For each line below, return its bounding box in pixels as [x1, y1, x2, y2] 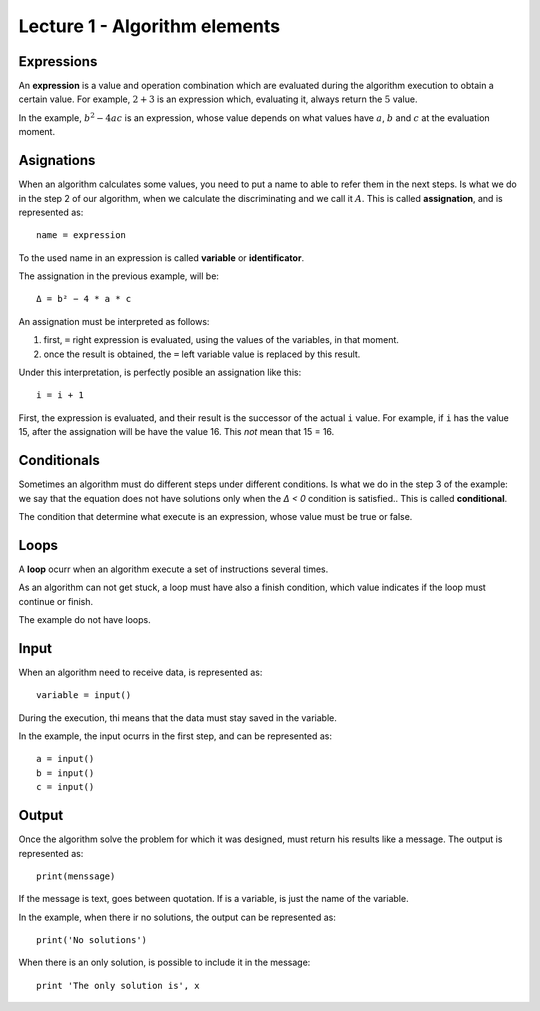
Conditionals [18, 452, 100, 469]
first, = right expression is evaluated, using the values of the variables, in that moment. [43, 334, 400, 346]
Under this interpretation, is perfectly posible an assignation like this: [18, 366, 302, 379]
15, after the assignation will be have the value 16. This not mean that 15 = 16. [18, 426, 335, 438]
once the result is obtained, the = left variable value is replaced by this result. [43, 348, 361, 360]
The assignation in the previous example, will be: [18, 270, 220, 282]
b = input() [36, 767, 95, 779]
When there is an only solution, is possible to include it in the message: [18, 956, 311, 969]
